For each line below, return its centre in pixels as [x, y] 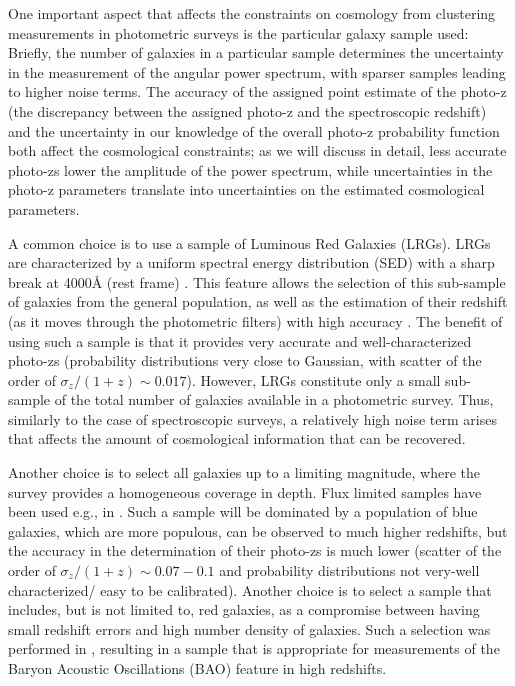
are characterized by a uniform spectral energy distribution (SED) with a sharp [251, 262]
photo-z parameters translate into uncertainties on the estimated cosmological [246, 189]
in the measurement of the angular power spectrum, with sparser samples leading [257, 71]
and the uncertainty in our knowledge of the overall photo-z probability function [254, 130]
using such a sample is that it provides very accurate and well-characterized [240, 340]
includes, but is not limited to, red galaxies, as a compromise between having [244, 609]
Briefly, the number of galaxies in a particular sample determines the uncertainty [256, 52]
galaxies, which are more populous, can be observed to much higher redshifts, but [258, 530]
